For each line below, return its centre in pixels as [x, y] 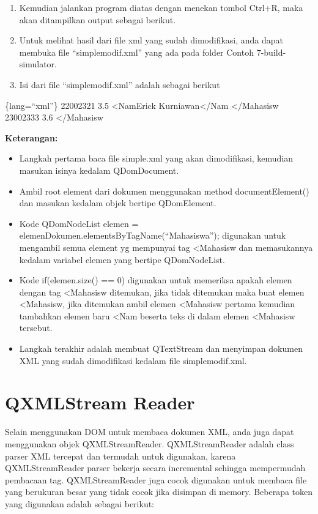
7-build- [271, 52]
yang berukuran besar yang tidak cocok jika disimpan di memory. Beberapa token [159, 492]
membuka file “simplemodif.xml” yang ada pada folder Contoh [136, 52]
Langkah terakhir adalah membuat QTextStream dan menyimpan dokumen [161, 348]
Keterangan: [31, 137]
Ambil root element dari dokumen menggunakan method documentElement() [164, 191]
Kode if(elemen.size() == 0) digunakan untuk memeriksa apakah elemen [156, 280]
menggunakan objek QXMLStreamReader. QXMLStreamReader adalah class [150, 443]
